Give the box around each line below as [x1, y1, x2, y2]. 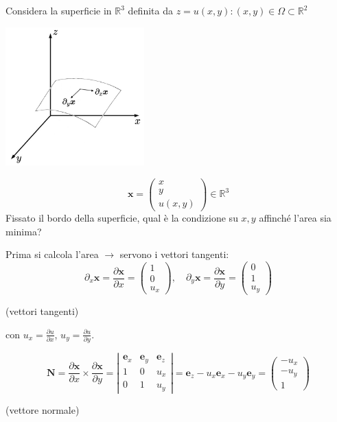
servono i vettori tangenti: [119, 247, 229, 261]
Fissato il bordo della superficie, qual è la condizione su [5, 210, 238, 224]
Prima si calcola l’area [5, 247, 99, 261]
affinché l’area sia [259, 210, 332, 224]
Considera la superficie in [5, 3, 112, 17]
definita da [128, 3, 173, 17]
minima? [5, 224, 42, 238]
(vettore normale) [5, 402, 80, 417]
